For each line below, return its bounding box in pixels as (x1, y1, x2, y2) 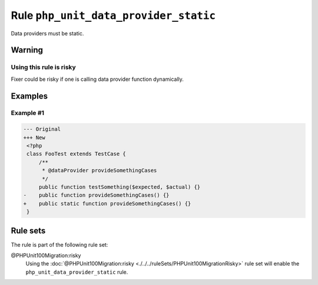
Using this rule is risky (11, 63, 76, 71)
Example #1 (11, 109, 44, 117)
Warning (11, 45, 44, 55)
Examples (11, 91, 48, 101)
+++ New (23, 134, 45, 141)
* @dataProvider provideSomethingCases (42, 167, 157, 174)
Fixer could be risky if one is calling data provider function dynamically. (11, 76, 184, 83)
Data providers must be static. (11, 30, 84, 37)
